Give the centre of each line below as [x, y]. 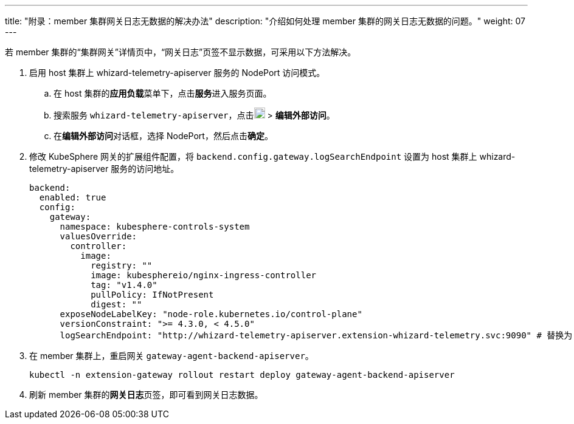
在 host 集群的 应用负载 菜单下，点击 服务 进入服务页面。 [163, 93]
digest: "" [116, 304]
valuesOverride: [99, 236]
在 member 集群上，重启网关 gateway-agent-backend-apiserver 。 [171, 356]
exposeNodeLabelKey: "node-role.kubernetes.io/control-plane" [211, 314]
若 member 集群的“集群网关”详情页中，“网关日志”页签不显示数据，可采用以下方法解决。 [181, 52]
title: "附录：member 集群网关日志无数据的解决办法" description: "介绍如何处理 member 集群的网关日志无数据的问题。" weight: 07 [265, 21]
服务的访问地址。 [145, 169]
